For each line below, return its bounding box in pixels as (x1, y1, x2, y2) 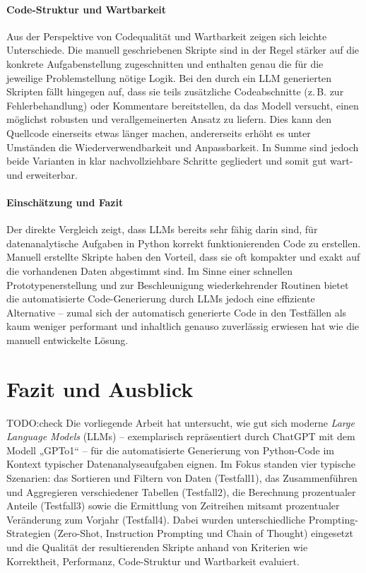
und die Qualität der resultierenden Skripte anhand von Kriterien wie (6, 539, 308, 554)
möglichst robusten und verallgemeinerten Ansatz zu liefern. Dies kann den (6, 112, 331, 126)
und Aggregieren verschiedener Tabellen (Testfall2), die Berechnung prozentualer (6, 484, 356, 499)
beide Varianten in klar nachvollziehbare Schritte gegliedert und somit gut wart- (6, 153, 353, 168)
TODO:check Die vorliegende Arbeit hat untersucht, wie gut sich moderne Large (6, 415, 355, 430)
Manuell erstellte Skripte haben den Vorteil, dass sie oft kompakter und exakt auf (6, 249, 360, 264)
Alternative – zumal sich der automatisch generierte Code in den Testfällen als (6, 305, 347, 319)
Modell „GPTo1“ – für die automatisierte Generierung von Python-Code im (6, 442, 335, 457)
